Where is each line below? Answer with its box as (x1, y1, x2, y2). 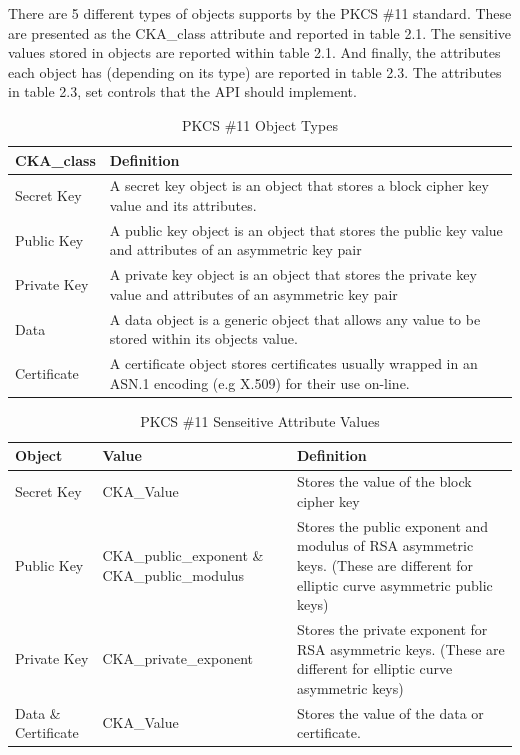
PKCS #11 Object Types (182, 114, 338, 135)
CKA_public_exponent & (102, 545, 264, 566)
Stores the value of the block (296, 471, 472, 492)
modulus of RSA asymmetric (296, 535, 474, 556)
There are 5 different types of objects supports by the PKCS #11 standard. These (8, 3, 512, 23)
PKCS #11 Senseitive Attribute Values (140, 410, 380, 431)
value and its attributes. (109, 195, 257, 215)
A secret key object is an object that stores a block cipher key (109, 175, 489, 196)
